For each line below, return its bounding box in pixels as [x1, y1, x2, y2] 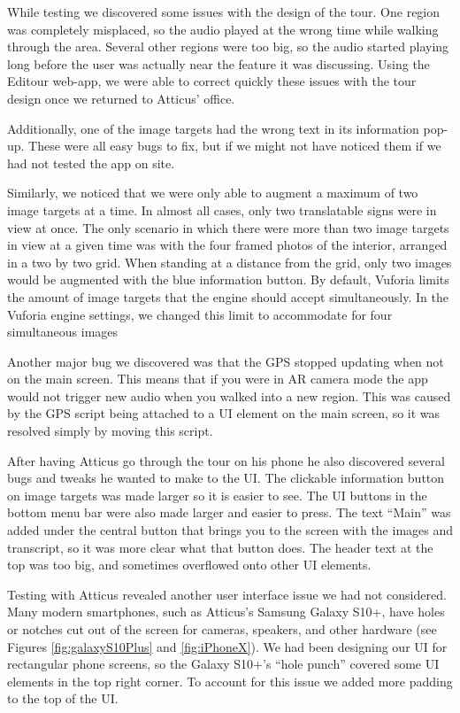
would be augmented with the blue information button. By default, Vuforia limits [7, 270, 449, 289]
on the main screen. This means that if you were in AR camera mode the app [7, 369, 428, 388]
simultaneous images [7, 322, 119, 341]
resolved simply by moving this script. [7, 422, 213, 440]
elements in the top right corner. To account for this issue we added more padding [7, 671, 453, 690]
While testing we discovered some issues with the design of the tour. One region [7, 3, 441, 20]
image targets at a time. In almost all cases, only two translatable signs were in [7, 200, 437, 219]
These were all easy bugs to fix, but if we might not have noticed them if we [28, 136, 441, 155]
